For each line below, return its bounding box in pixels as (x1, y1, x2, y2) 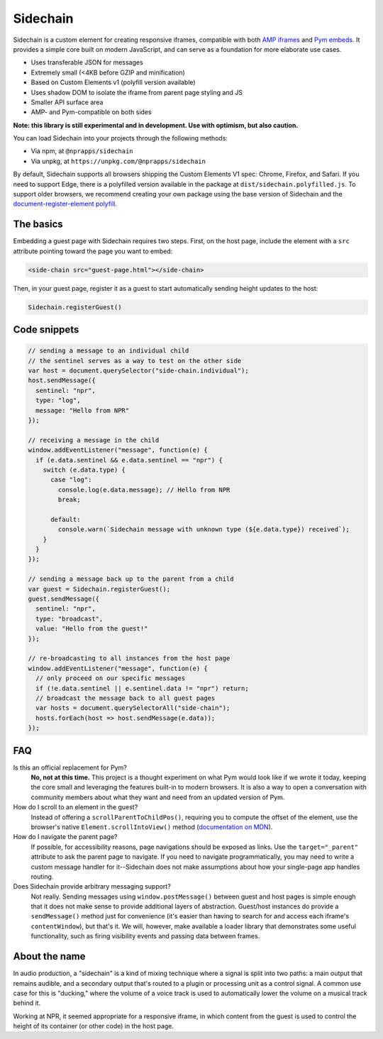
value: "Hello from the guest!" (35, 625, 148, 633)
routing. (30, 872, 54, 881)
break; (57, 496, 81, 504)
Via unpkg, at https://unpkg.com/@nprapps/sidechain (30, 157, 206, 165)
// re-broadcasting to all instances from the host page (28, 655, 231, 662)
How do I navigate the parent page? (13, 833, 118, 841)
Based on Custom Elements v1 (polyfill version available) (30, 78, 196, 87)
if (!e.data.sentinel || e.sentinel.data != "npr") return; (35, 684, 249, 692)
